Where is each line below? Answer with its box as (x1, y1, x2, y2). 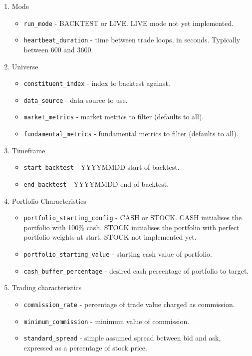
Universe (11, 61, 38, 71)
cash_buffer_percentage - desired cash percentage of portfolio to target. (23, 265, 249, 276)
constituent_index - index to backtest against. (23, 78, 170, 88)
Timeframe (11, 145, 45, 155)
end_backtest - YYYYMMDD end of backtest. (23, 178, 169, 189)
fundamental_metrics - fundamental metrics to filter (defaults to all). (23, 128, 239, 139)
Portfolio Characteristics (11, 195, 86, 206)
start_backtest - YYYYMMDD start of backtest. (23, 162, 180, 172)
